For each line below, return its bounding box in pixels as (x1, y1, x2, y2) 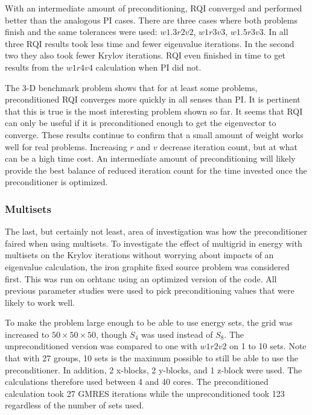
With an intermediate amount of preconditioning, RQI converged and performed (5, 2, 302, 14)
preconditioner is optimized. (5, 176, 108, 188)
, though (96, 328, 127, 340)
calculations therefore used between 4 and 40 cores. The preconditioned (5, 375, 269, 388)
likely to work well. (5, 296, 75, 308)
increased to (5, 328, 49, 340)
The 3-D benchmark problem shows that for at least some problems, (5, 81, 258, 93)
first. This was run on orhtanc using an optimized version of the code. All (5, 272, 277, 285)
